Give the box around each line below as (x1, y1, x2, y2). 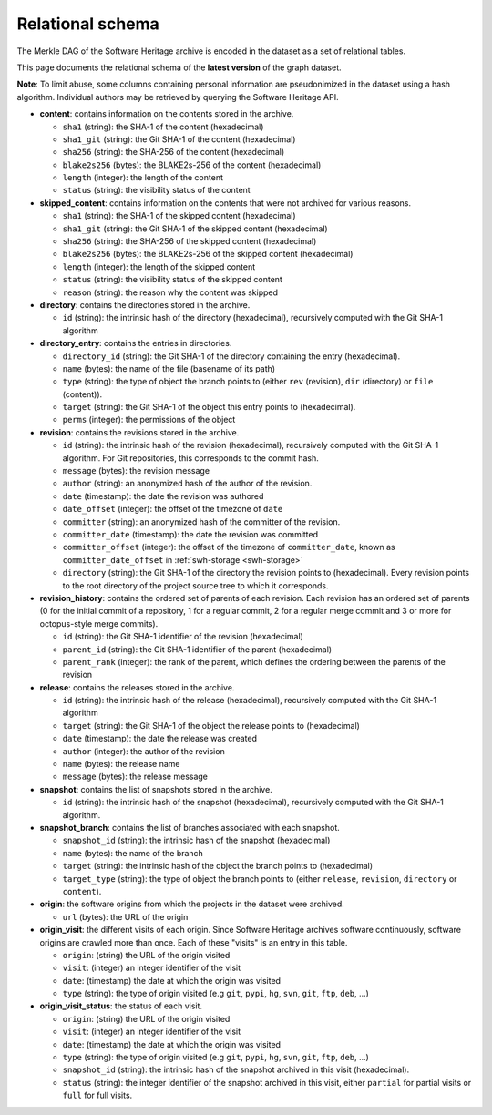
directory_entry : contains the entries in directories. (39, 338, 232, 349)
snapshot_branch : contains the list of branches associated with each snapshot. (39, 822, 341, 833)
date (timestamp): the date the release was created (62, 733, 257, 744)
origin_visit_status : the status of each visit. (39, 1000, 203, 1011)
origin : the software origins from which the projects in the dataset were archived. (39, 898, 345, 910)
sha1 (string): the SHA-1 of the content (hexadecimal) (62, 121, 264, 132)
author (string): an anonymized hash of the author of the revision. (62, 478, 313, 489)
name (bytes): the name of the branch (62, 847, 204, 858)
